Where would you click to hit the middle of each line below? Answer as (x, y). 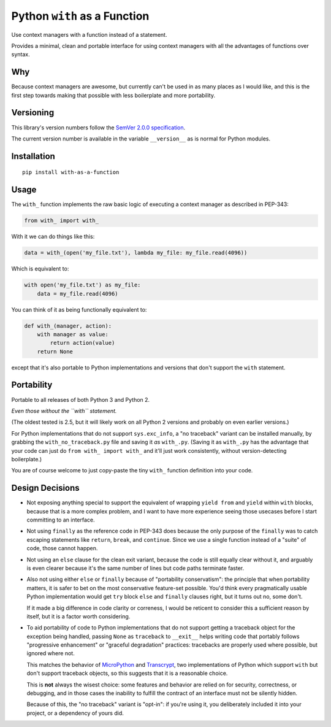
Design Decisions (45, 488)
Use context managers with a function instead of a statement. (89, 34)
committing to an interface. (61, 520)
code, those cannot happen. (62, 548)
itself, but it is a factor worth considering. (78, 616)
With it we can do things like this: (53, 237)
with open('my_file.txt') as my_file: (82, 285)
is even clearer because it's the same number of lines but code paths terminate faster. (135, 568)
